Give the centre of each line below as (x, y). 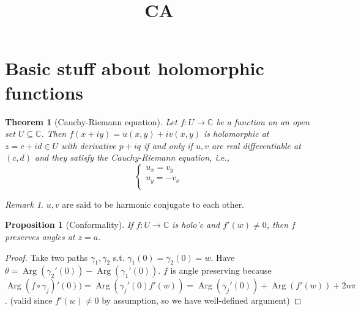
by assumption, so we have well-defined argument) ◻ (202, 300)
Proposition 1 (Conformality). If (69, 225)
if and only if (168, 145)
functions (44, 92)
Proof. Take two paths (47, 257)
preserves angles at (40, 237)
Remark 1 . (24, 204)
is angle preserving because (221, 270)
